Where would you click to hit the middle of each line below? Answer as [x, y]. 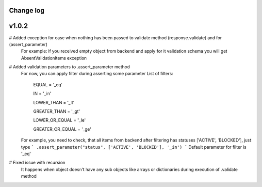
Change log [27, 10]
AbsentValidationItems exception [54, 58]
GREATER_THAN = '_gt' [57, 111]
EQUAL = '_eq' [48, 84]
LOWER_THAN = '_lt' [54, 102]
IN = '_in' [42, 93]
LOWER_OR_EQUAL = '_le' [59, 120]
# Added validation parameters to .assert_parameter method [69, 67]
